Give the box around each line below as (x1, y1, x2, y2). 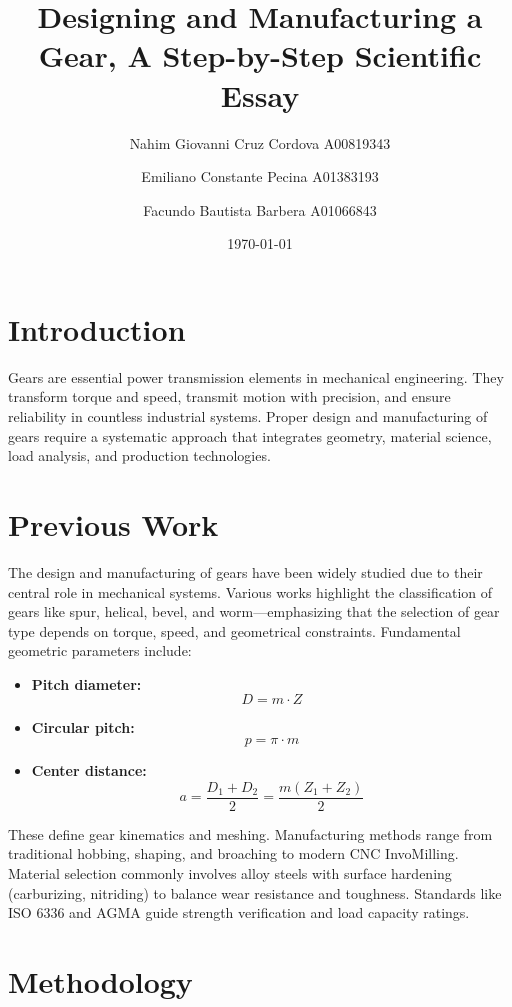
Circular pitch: (31, 717, 135, 738)
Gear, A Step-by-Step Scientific (38, 35, 482, 76)
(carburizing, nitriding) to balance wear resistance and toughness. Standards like (8, 882, 502, 903)
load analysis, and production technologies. (8, 445, 271, 466)
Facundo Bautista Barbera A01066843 (143, 199, 377, 220)
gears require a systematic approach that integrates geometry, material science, (8, 425, 492, 446)
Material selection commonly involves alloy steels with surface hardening (8, 862, 452, 883)
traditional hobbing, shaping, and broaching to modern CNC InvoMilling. (8, 843, 459, 864)
